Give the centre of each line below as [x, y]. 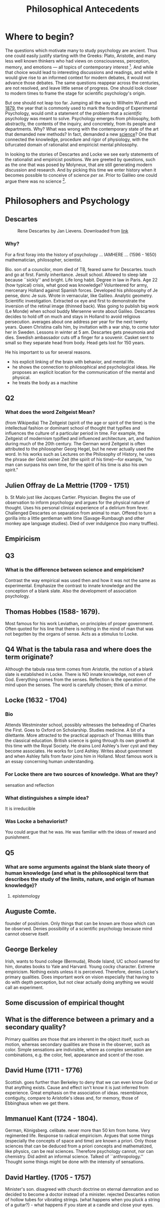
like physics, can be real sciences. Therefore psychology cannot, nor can [80, 1151]
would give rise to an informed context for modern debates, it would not [78, 77]
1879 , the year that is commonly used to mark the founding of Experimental [81, 108]
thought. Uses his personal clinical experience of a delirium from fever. [77, 508]
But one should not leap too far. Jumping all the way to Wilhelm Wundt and [81, 102]
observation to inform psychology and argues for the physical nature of [78, 503]
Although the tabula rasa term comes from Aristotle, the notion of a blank [79, 669]
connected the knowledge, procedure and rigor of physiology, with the [77, 139]
